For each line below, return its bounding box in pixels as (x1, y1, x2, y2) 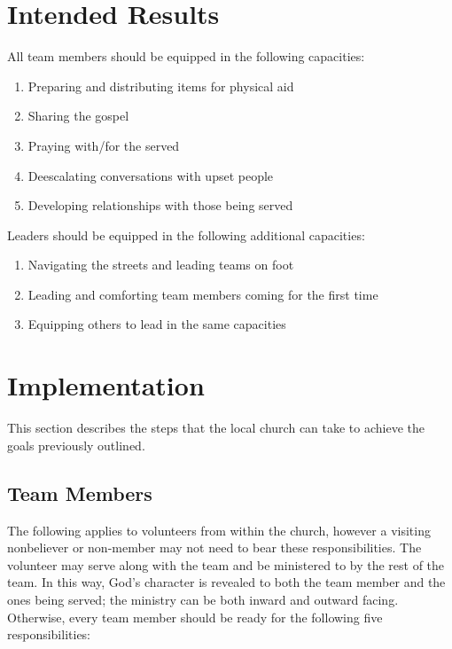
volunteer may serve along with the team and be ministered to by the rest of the (7, 555, 445, 574)
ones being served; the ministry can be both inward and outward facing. (7, 590, 399, 608)
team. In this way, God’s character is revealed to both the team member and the (7, 573, 446, 591)
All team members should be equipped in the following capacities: (7, 47, 365, 66)
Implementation (7, 367, 205, 403)
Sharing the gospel (27, 106, 129, 125)
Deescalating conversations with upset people (27, 166, 274, 184)
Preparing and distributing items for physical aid (27, 76, 294, 95)
